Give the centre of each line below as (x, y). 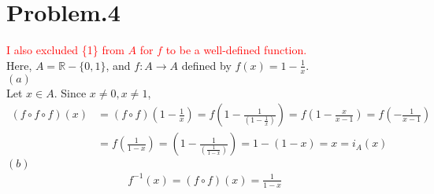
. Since (70, 92)
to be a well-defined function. (236, 50)
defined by (206, 65)
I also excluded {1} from (65, 50)
